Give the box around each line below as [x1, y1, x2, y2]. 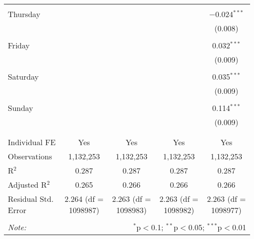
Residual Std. [8, 193, 54, 204]
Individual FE [8, 136, 56, 148]
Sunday [8, 102, 33, 113]
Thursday [8, 8, 41, 20]
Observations [8, 151, 52, 162]
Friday [8, 40, 30, 51]
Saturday [8, 71, 39, 82]
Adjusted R [8, 179, 47, 190]
